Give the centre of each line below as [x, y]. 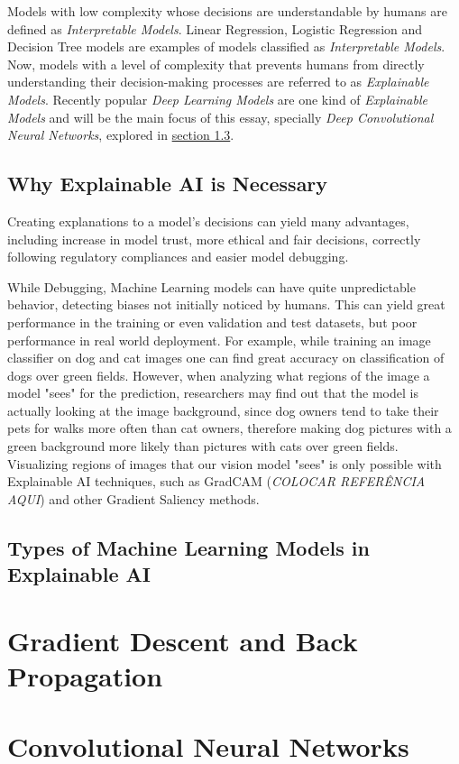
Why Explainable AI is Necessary [168, 184]
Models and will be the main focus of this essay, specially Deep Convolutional [220, 117]
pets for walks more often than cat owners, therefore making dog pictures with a [229, 428]
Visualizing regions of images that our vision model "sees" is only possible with [225, 463]
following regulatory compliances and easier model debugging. [178, 257]
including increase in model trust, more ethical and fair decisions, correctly [214, 239]
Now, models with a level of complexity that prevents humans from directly [216, 64]
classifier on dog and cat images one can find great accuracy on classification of [226, 358]
